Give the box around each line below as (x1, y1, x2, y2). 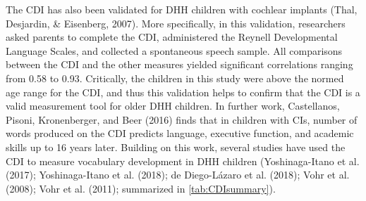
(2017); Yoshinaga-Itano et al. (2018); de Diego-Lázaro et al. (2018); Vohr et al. (6, 167, 350, 182)
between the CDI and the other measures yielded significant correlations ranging (6, 57, 353, 72)
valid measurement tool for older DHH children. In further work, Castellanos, (6, 98, 340, 113)
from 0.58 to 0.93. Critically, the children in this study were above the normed (6, 70, 344, 85)
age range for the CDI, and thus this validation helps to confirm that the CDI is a (6, 84, 360, 99)
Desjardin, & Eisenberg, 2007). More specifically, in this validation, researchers (6, 15, 346, 30)
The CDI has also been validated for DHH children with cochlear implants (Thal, (6, 2, 358, 16)
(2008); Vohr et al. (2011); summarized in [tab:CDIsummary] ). (6, 181, 276, 195)
